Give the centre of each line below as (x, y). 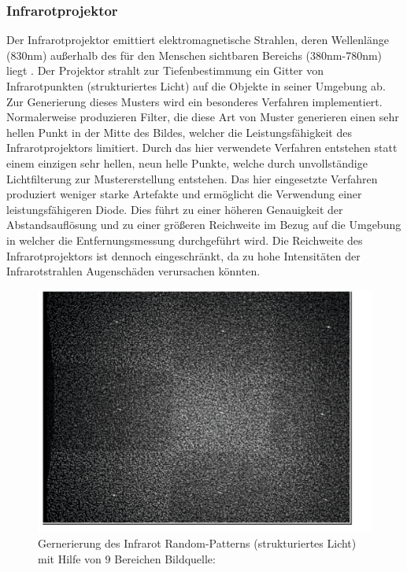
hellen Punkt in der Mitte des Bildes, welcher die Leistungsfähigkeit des (179, 132)
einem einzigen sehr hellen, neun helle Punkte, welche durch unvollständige (187, 162)
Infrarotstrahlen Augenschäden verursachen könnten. (133, 271)
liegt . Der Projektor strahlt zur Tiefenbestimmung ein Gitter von (165, 70)
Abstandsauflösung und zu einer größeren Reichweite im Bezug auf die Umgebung (204, 225)
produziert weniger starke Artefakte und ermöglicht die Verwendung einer (184, 194)
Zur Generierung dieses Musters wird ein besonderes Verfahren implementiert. (194, 101)
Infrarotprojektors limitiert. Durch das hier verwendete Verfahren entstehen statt (202, 148)
